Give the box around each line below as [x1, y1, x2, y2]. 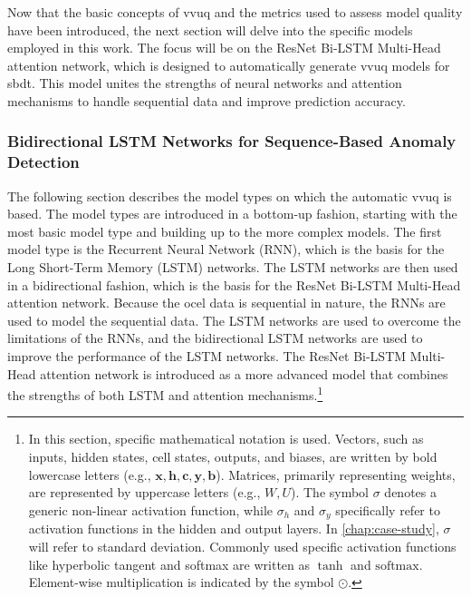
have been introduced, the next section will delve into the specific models [7, 20, 413, 39]
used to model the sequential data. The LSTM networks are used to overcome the [7, 310, 461, 329]
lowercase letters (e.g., [28, 465, 151, 484]
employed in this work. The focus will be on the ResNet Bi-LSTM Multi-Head [7, 38, 441, 57]
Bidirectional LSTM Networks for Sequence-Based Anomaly [7, 130, 457, 152]
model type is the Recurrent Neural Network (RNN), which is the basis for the [7, 240, 445, 259]
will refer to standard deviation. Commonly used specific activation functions [28, 536, 457, 555]
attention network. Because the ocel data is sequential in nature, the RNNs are [7, 293, 446, 312]
